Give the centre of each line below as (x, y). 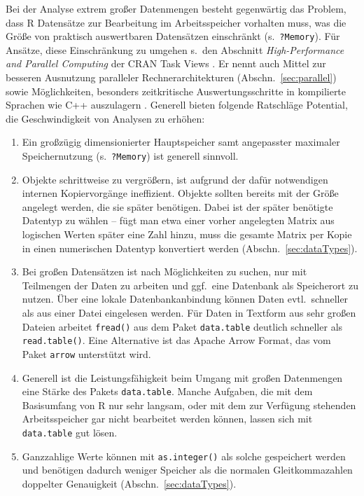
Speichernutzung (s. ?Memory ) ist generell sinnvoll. (130, 156)
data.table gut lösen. (70, 432)
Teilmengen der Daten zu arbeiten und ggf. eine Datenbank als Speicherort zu (190, 285)
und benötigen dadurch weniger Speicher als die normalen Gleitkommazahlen (187, 470)
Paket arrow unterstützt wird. (86, 353)
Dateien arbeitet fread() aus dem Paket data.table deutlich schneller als (182, 326)
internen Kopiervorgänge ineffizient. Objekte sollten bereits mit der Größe (180, 193)
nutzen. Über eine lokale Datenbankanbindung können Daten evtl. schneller (185, 299)
